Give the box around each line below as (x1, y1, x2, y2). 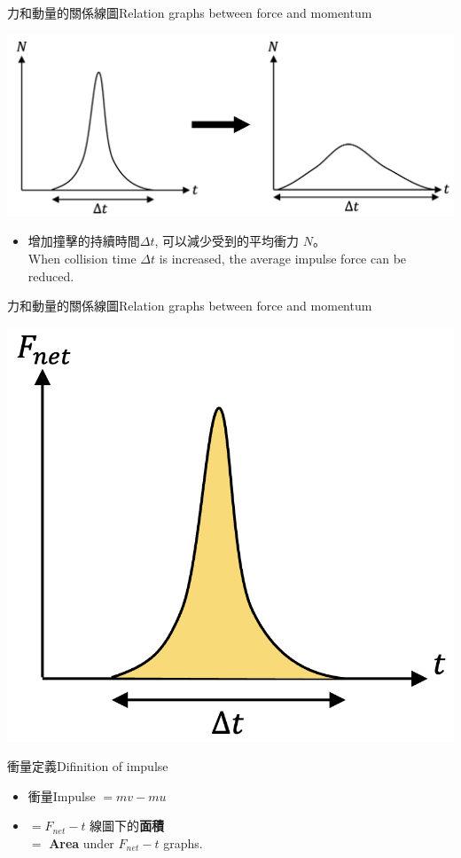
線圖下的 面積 (90, 816, 165, 835)
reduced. (27, 266, 74, 285)
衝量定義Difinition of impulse (7, 757, 168, 775)
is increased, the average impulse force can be (159, 249, 407, 268)
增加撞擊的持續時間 (27, 232, 140, 250)
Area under (49, 833, 114, 852)
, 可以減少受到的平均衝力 (154, 232, 300, 250)
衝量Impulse (27, 786, 96, 805)
